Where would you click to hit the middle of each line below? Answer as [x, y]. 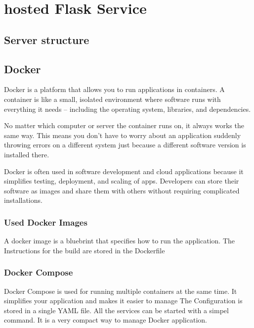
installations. [23, 200]
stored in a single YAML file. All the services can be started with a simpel [116, 310]
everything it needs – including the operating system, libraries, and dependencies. [127, 109]
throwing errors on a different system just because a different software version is [125, 145]
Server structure [47, 39]
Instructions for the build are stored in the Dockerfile [85, 250]
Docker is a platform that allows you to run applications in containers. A [114, 89]
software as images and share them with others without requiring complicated [122, 190]
